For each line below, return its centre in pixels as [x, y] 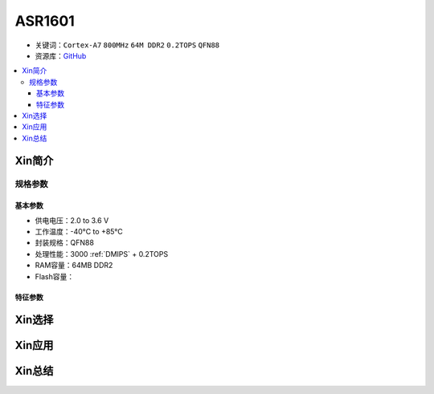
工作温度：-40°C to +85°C [79, 232]
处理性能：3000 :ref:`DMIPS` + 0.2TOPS [102, 254]
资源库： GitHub [61, 55]
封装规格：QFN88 [64, 243]
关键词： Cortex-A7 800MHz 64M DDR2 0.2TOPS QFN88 [127, 45]
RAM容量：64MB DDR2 [74, 266]
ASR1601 [45, 21]
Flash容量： [55, 276]
